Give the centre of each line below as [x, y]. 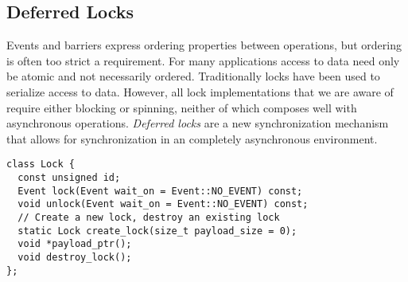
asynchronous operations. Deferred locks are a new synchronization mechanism [198, 123]
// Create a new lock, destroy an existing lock [149, 217]
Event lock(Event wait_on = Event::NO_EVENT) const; [160, 191]
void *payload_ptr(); [75, 244]
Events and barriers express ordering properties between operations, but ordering [204, 45]
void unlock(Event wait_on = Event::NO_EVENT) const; [163, 204]
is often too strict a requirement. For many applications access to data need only [203, 60]
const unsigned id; [69, 178]
